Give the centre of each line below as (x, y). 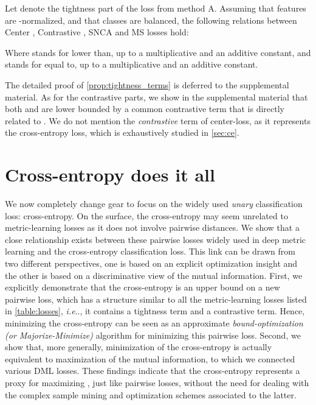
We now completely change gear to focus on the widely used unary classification (154, 204)
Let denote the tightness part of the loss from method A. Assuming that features (156, 8)
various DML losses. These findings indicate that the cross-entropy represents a (153, 371)
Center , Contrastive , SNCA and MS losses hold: (97, 32)
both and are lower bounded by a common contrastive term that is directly (145, 109)
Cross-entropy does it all (110, 174)
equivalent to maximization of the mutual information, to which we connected (150, 358)
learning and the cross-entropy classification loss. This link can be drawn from (150, 251)
